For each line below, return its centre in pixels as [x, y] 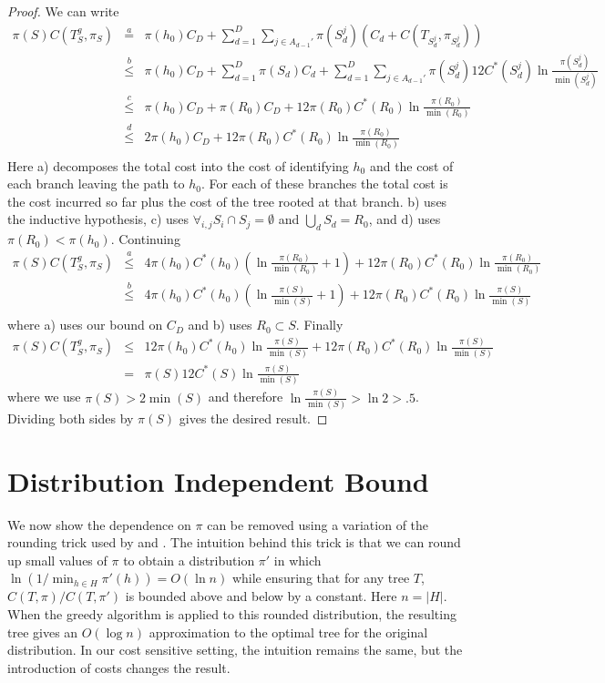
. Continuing [145, 239]
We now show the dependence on [99, 524]
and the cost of [411, 165]
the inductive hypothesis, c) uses [98, 219]
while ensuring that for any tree [321, 578]
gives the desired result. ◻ [253, 418]
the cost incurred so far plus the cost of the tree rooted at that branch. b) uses [227, 201]
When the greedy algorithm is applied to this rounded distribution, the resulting [232, 614]
